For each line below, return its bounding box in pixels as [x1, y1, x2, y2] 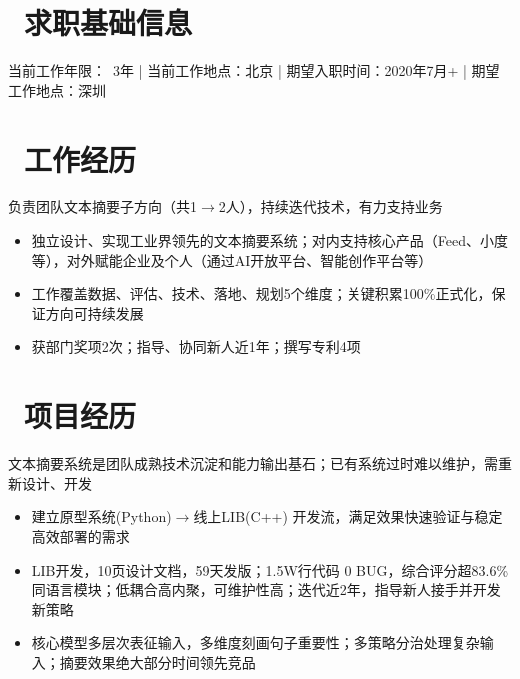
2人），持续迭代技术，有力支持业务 [218, 196, 443, 217]
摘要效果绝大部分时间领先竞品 [59, 651, 256, 672]
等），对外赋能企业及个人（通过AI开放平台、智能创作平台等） [31, 249, 433, 270]
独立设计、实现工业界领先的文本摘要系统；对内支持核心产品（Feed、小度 [31, 230, 508, 251]
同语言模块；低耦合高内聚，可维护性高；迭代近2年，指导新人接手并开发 [31, 579, 501, 600]
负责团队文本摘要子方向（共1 [8, 196, 197, 217]
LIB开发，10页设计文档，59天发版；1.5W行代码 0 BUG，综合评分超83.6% [31, 559, 509, 580]
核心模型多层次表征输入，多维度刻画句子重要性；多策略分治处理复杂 [31, 632, 480, 653]
